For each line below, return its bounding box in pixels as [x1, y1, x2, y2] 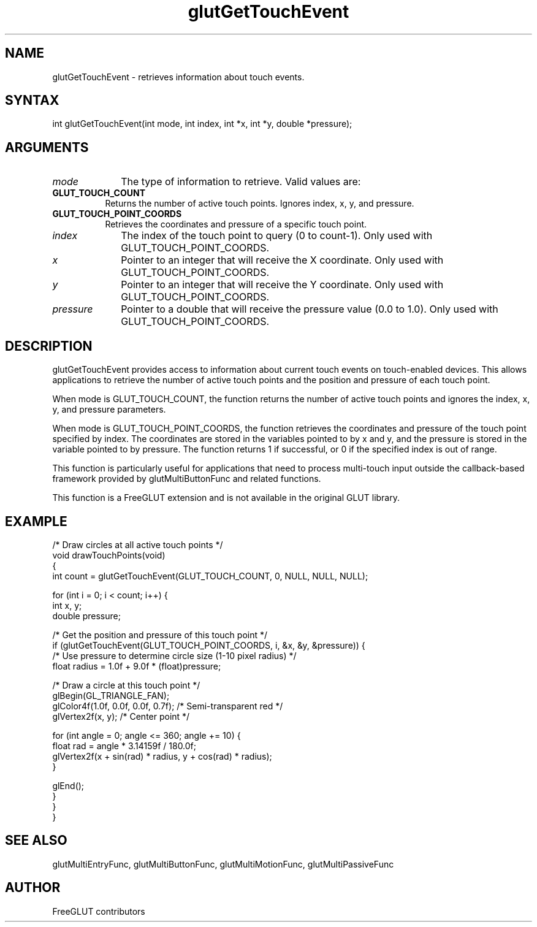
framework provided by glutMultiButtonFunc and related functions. [52, 473, 321, 484]
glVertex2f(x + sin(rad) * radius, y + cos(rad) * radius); [52, 750, 272, 761]
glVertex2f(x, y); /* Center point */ [52, 711, 190, 722]
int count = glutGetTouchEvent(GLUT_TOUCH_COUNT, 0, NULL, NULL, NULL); [52, 570, 368, 581]
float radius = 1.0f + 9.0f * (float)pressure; [52, 660, 221, 671]
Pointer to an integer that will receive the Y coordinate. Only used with [121, 278, 444, 291]
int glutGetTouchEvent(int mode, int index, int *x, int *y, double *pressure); [52, 118, 352, 129]
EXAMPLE [5, 513, 67, 529]
